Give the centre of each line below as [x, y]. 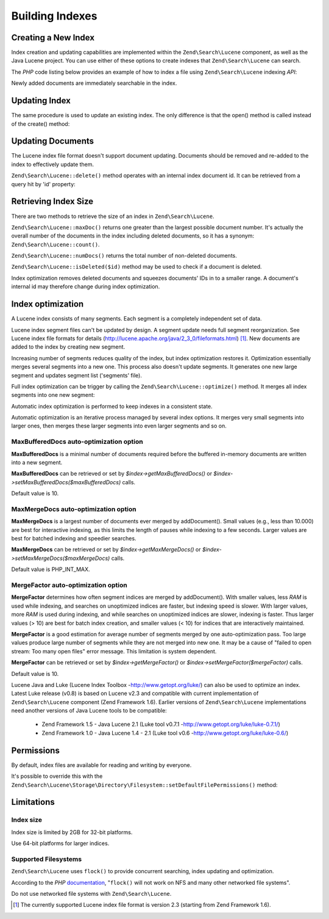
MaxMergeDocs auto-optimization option [74, 509]
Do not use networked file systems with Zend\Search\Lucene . [91, 894]
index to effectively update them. [53, 164]
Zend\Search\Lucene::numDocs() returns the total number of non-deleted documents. [124, 256]
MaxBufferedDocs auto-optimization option [77, 441]
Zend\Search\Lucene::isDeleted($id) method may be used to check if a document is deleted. [136, 267]
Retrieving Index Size [52, 202]
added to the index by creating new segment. [68, 347]
